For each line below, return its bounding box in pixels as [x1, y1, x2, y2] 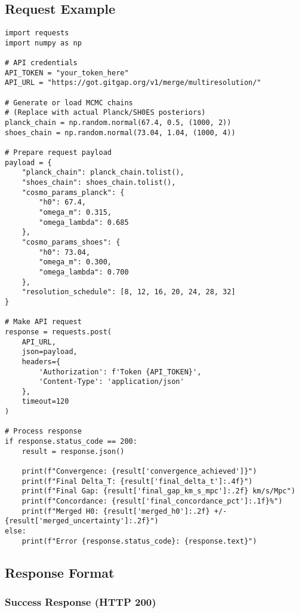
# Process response [5, 427, 82, 436]
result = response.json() [21, 447, 125, 456]
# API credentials [5, 59, 78, 68]
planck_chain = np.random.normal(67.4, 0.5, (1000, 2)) [5, 118, 232, 127]
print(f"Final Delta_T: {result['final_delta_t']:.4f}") [21, 477, 253, 486]
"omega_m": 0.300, [39, 258, 112, 267]
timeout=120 [21, 397, 69, 406]
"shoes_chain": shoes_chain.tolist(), [21, 178, 176, 187]
